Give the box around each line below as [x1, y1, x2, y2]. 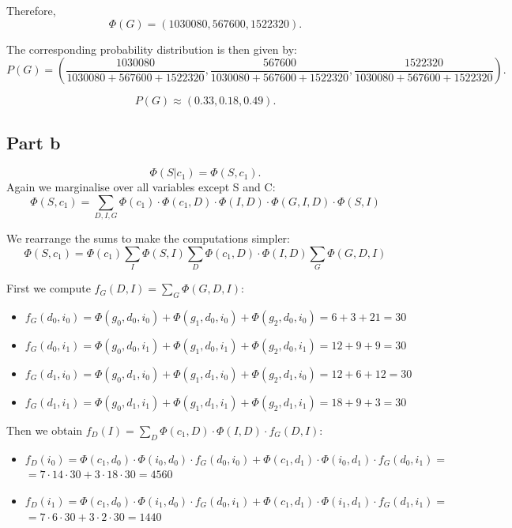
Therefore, [6, 2, 56, 18]
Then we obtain [6, 422, 83, 439]
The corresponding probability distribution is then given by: [6, 40, 297, 57]
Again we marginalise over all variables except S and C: [6, 179, 276, 195]
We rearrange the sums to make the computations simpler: [6, 230, 290, 247]
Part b [6, 130, 61, 154]
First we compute [6, 280, 91, 296]
